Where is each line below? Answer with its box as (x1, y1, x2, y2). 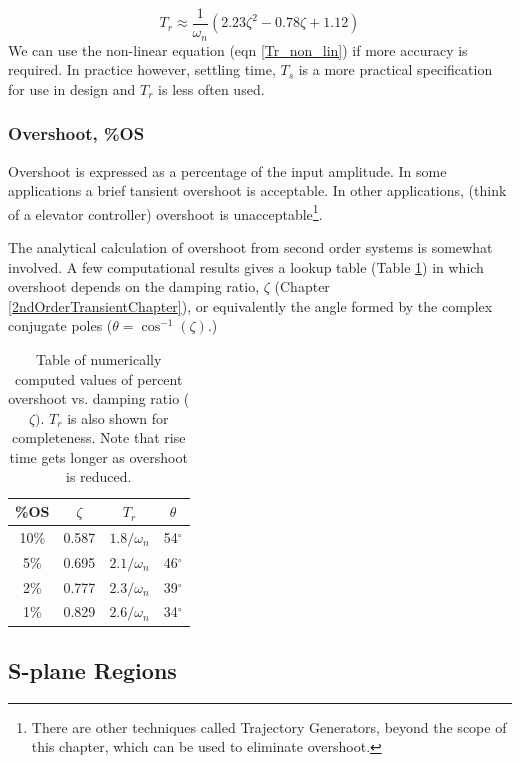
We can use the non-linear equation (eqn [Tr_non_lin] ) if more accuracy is (8, 39, 468, 60)
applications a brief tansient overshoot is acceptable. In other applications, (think (8, 180, 507, 201)
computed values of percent (15, 368, 183, 389)
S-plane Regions (8, 654, 177, 685)
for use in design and (8, 78, 136, 99)
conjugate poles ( (8, 315, 113, 336)
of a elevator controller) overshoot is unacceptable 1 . (8, 200, 323, 224)
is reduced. (66, 466, 132, 487)
